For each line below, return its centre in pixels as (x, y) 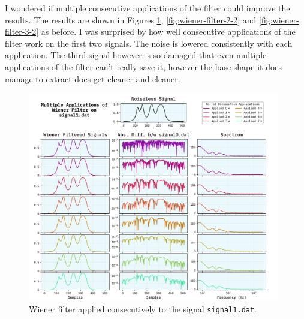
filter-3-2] (22, 31)
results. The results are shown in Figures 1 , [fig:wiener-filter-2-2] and (131, 19)
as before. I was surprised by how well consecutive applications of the (168, 31)
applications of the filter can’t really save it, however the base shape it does (144, 66)
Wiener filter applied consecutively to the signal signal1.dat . (143, 309)
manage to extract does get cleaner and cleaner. (93, 78)
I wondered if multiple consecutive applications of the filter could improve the (148, 8)
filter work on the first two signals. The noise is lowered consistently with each (149, 43)
